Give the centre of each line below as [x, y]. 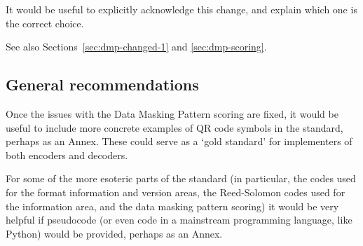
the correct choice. [45, 23]
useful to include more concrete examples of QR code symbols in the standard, [174, 127]
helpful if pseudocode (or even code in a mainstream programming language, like [179, 220]
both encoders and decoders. [67, 155]
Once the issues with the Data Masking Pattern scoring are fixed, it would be [172, 113]
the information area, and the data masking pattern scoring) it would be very [172, 206]
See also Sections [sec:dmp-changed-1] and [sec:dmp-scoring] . [136, 47]
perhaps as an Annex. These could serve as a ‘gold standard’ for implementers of [179, 141]
